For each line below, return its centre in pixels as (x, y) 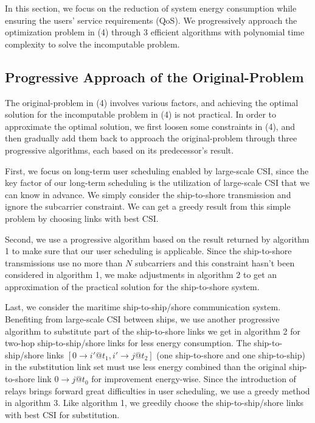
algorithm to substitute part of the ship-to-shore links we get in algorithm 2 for (153, 331)
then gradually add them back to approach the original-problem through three (151, 138)
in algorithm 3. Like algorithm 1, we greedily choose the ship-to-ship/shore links (154, 403)
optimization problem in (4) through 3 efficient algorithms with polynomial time (155, 32)
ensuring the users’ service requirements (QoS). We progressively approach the (151, 20)
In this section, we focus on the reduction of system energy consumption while (151, 8)
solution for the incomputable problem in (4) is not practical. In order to (141, 114)
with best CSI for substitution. (62, 414)
